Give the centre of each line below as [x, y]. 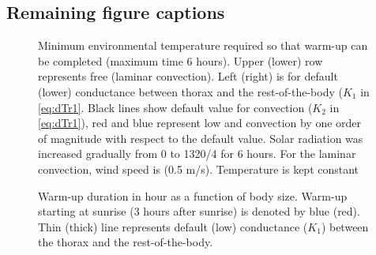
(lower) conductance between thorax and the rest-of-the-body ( [190, 91]
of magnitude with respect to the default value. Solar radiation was [201, 138]
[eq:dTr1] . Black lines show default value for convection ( [175, 107]
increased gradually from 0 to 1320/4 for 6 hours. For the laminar [197, 154]
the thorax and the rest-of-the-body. [126, 242]
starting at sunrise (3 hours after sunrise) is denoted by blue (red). [199, 211]
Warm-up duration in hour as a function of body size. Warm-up [193, 195]
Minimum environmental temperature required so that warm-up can [203, 45]
